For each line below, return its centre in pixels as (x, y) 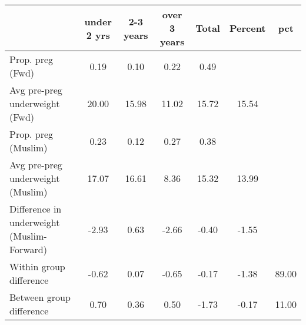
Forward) (28, 249)
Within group (37, 266)
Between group (40, 297)
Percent (247, 28)
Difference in (36, 209)
